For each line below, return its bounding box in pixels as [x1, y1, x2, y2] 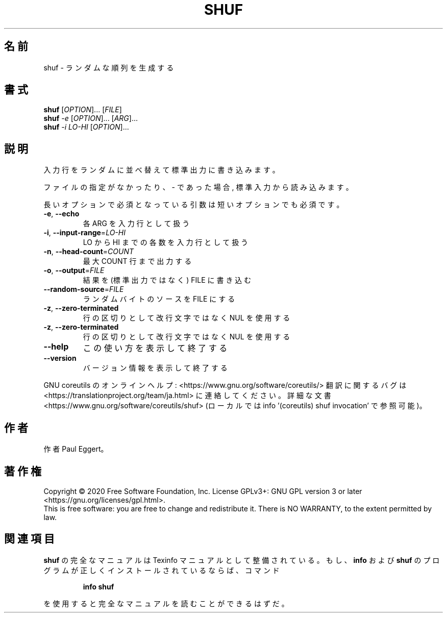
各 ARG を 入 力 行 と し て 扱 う [83, 219, 190, 228]
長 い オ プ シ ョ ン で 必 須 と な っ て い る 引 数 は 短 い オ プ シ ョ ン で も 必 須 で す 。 [43, 200, 344, 209]
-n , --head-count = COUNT [43, 247, 134, 256]
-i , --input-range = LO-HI [43, 228, 126, 237]
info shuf [83, 582, 114, 591]
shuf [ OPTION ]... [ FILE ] [43, 105, 122, 114]
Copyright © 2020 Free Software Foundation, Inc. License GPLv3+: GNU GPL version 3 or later [43, 486, 362, 496]
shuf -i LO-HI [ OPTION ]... [43, 122, 129, 132]
